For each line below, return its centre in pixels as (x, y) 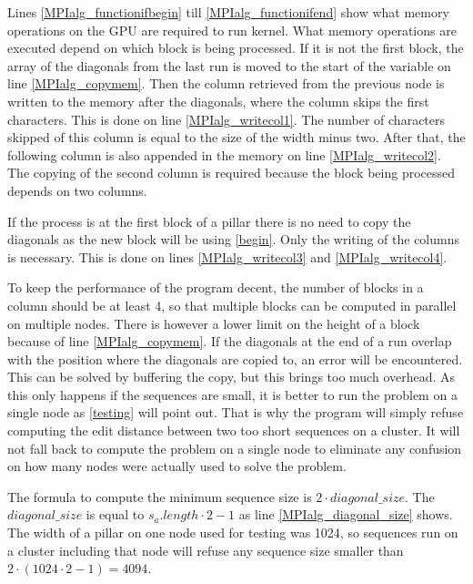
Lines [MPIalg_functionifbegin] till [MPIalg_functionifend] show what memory (228, 12)
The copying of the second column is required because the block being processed (231, 173)
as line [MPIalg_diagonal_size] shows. (346, 514)
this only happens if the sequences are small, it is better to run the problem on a (232, 394)
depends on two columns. (77, 190)
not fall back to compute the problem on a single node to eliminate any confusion (235, 448)
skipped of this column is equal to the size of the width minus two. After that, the (236, 137)
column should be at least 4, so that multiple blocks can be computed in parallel (232, 305)
